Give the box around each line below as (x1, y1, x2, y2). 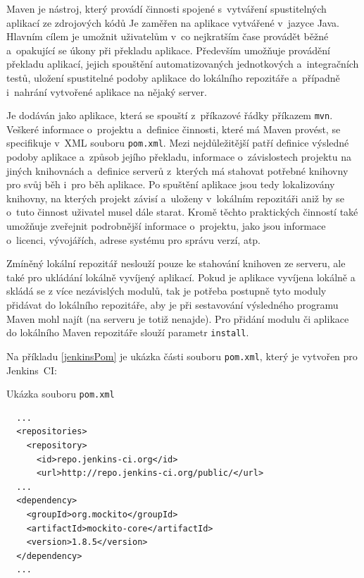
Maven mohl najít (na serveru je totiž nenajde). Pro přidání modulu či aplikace (6, 311, 349, 326)
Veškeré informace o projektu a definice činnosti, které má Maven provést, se (6, 121, 341, 136)
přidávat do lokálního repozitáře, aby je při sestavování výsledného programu (6, 297, 339, 312)
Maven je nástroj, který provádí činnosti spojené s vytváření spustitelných (6, 1, 327, 16)
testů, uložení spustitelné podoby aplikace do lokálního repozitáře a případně (6, 70, 340, 85)
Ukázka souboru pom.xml (6, 386, 115, 401)
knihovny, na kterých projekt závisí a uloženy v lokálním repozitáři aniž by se (6, 190, 344, 205)
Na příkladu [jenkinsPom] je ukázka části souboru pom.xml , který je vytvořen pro (6, 348, 358, 363)
